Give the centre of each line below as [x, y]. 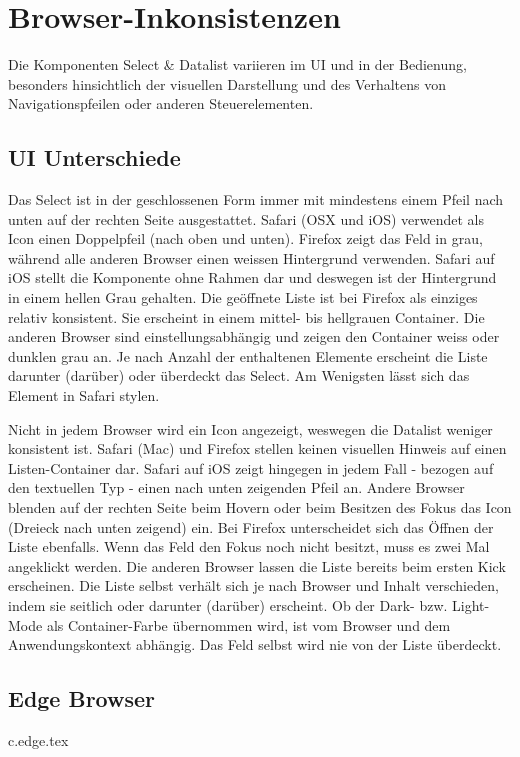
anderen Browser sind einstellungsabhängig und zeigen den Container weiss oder [254, 336]
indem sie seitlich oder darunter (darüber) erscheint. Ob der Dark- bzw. [228, 604]
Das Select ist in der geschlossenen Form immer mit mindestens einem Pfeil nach [256, 199]
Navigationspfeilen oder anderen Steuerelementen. [161, 103]
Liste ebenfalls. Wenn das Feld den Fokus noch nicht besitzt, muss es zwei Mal [249, 546]
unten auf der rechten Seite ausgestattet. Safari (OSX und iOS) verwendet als [246, 218]
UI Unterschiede [94, 157]
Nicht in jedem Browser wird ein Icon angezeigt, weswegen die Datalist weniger [250, 428]
